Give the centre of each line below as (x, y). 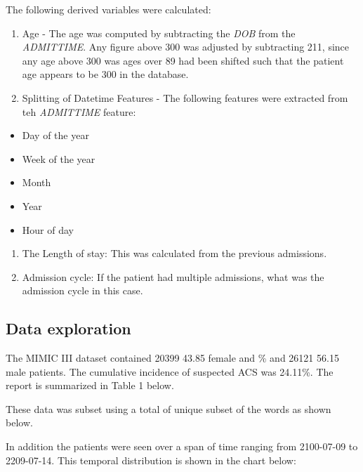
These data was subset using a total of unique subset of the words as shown (169, 408)
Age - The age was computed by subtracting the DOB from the (159, 33)
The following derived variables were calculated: (108, 9)
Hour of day (48, 229)
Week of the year (59, 158)
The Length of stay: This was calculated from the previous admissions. (174, 253)
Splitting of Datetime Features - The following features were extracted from (185, 97)
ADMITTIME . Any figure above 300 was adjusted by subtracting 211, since (186, 47)
